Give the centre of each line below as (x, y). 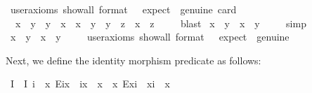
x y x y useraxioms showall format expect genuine (150, 37)
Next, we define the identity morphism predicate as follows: (134, 60)
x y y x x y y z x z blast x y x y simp (161, 23)
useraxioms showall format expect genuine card (123, 9)
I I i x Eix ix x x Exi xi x (90, 84)
